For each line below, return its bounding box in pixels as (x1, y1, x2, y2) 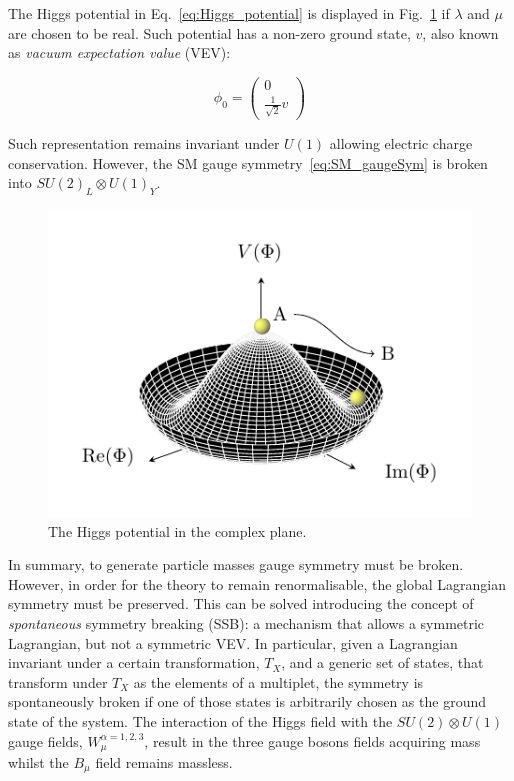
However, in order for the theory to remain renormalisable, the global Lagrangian (8, 573, 507, 594)
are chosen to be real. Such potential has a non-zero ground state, (8, 22, 411, 43)
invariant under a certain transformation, (8, 652, 260, 673)
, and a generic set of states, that (281, 652, 484, 673)
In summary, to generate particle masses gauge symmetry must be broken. (8, 554, 464, 575)
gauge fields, (8, 730, 83, 751)
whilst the (8, 752, 69, 773)
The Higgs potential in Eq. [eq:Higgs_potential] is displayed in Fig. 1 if (8, 3, 450, 23)
